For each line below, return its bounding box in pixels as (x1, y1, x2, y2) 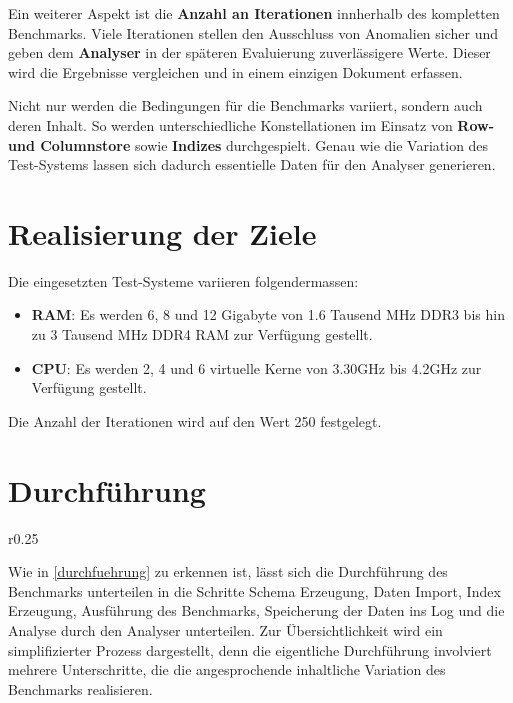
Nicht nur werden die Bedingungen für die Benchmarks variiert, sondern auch (8, 95, 483, 116)
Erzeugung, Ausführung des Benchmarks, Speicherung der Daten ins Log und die (8, 600, 505, 621)
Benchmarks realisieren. (8, 678, 153, 699)
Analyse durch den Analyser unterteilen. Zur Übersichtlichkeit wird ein (8, 619, 443, 640)
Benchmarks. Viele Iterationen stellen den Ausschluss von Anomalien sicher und (8, 22, 499, 43)
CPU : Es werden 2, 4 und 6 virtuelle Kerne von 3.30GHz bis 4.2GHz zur (31, 357, 482, 378)
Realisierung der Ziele (8, 212, 317, 253)
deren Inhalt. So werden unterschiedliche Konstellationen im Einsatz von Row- (8, 114, 495, 135)
